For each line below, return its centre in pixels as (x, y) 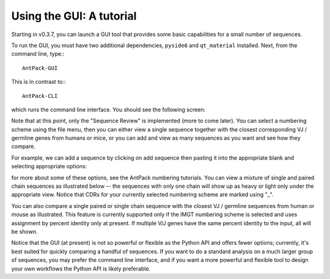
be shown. (24, 231)
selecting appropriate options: (49, 166)
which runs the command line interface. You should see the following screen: (108, 110)
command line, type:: (38, 54)
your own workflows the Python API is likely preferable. (81, 269)
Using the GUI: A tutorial (74, 16)
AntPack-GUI (40, 68)
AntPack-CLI (40, 96)
